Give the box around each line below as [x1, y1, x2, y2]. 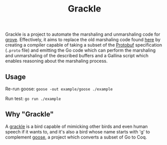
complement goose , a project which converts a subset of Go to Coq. [5, 134, 147, 140]
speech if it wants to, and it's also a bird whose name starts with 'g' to [5, 128, 150, 134]
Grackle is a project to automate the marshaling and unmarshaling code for [5, 31, 160, 38]
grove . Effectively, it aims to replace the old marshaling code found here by [5, 37, 161, 43]
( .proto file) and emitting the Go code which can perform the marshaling [5, 47, 156, 53]
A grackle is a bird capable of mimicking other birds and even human [5, 123, 148, 129]
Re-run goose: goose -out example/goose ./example [5, 86, 113, 92]
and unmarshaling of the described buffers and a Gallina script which [5, 53, 149, 59]
